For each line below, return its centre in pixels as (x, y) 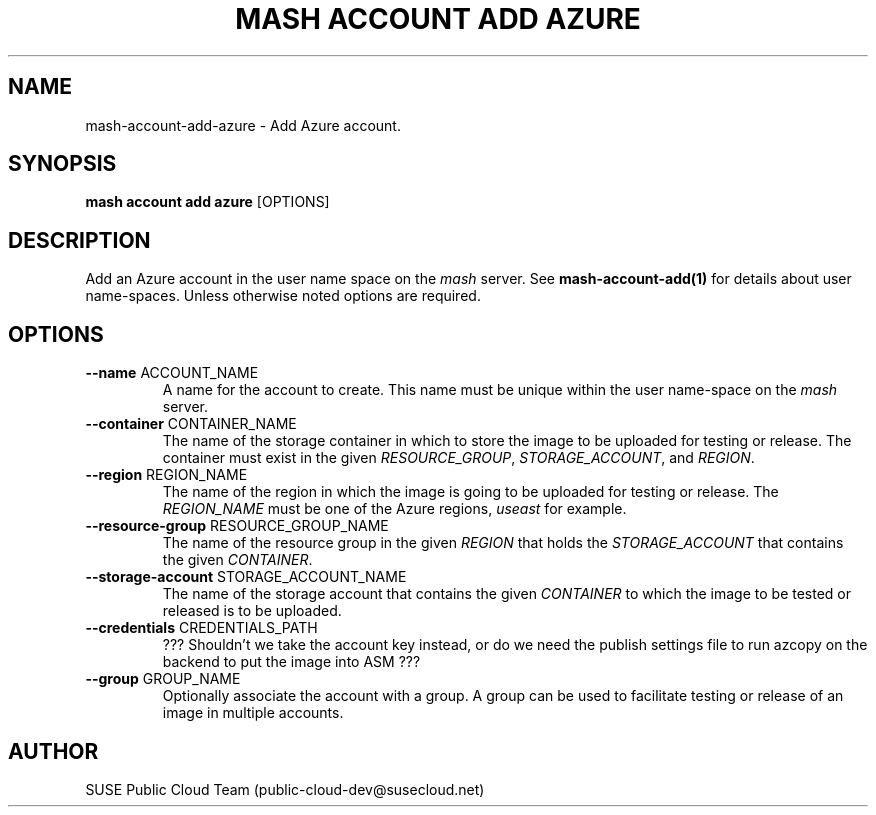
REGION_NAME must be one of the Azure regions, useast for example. (394, 509)
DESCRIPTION (79, 240)
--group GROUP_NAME (163, 679)
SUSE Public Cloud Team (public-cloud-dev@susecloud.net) (285, 789)
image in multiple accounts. (253, 713)
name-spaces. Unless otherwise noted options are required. (283, 296)
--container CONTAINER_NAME (191, 424)
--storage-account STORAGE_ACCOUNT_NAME (246, 577)
